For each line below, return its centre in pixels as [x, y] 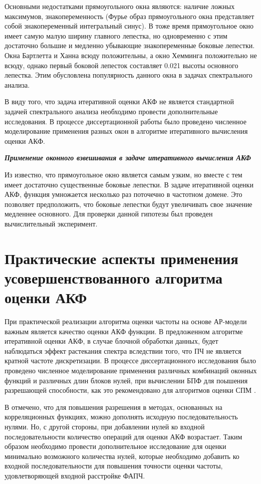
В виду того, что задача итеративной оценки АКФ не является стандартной [119, 101]
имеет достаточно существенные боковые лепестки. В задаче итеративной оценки [129, 184]
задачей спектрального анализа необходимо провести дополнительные [111, 111]
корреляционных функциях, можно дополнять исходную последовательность [121, 417]
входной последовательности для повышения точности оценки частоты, [114, 466]
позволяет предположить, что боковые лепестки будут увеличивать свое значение [128, 204]
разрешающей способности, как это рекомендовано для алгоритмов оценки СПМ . [130, 390]
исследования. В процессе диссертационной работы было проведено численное [125, 121]
